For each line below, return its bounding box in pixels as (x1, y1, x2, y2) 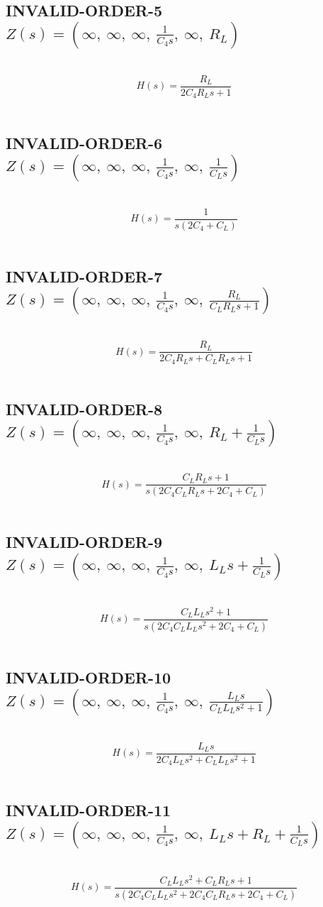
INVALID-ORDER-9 (6, 531, 163, 553)
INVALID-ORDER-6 (6, 132, 163, 154)
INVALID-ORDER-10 (6, 666, 171, 688)
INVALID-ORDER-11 (6, 799, 171, 821)
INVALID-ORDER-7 (6, 265, 163, 287)
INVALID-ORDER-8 (6, 397, 163, 419)
